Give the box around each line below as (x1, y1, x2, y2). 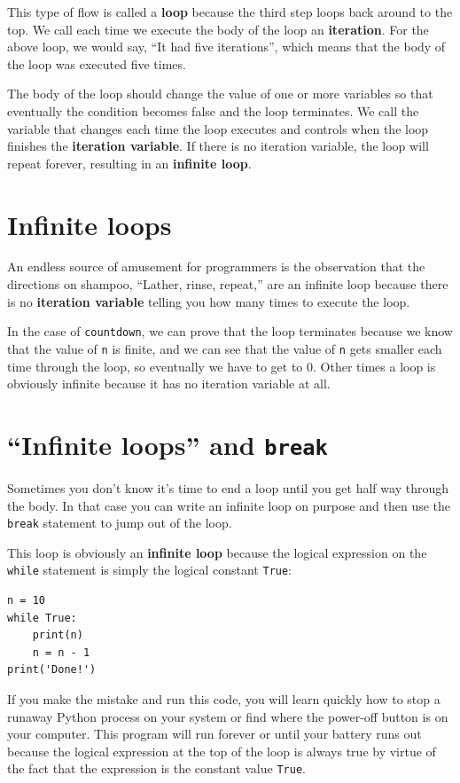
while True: (7, 611, 77, 624)
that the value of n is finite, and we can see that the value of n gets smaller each (7, 339, 442, 357)
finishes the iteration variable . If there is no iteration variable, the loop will (7, 137, 429, 155)
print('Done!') (7, 663, 97, 677)
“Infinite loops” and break (7, 426, 328, 462)
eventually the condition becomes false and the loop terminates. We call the (7, 101, 419, 120)
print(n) (32, 629, 83, 642)
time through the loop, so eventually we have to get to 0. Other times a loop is (7, 356, 436, 375)
